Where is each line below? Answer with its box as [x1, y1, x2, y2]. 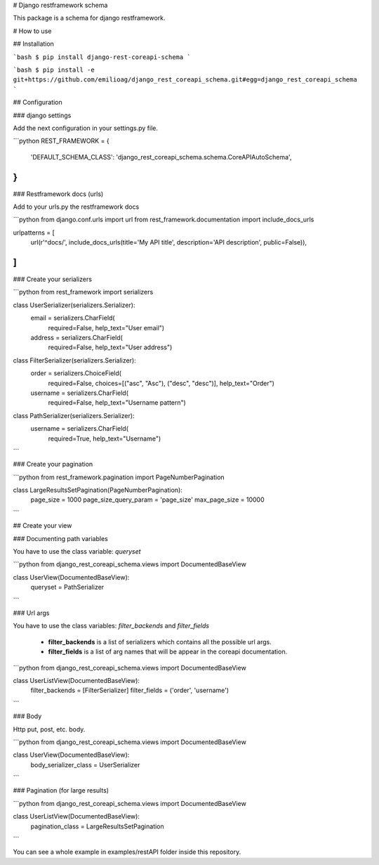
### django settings [13, 111, 72, 119]
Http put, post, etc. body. [13, 724, 86, 734]
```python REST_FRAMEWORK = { [13, 137, 109, 145]
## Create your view [13, 521, 72, 530]
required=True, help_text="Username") [48, 434, 161, 443]
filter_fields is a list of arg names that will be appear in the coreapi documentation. [48, 647, 288, 656]
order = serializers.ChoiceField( [30, 369, 122, 377]
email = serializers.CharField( [30, 313, 115, 323]
